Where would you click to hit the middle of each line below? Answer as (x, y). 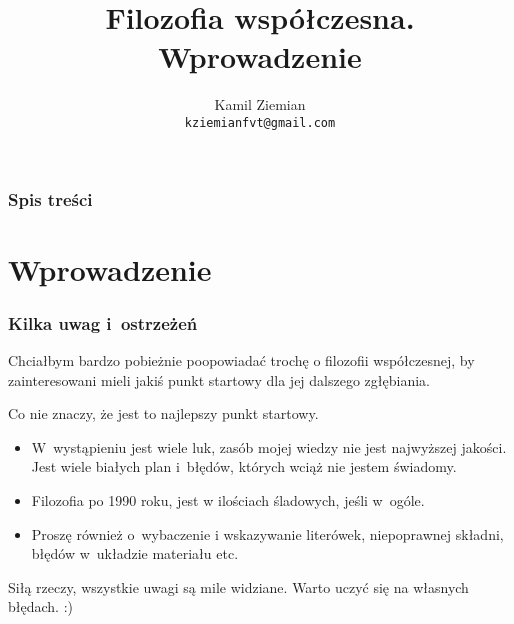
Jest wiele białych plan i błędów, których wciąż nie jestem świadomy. (244, 466)
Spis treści (50, 198)
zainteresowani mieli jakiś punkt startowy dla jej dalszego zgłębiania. (219, 379)
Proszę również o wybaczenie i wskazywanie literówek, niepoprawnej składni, (267, 533)
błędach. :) (40, 606)
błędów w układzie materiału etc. (135, 553)
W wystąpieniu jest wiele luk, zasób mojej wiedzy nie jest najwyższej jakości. (269, 446)
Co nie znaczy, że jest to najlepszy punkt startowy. (163, 413)
